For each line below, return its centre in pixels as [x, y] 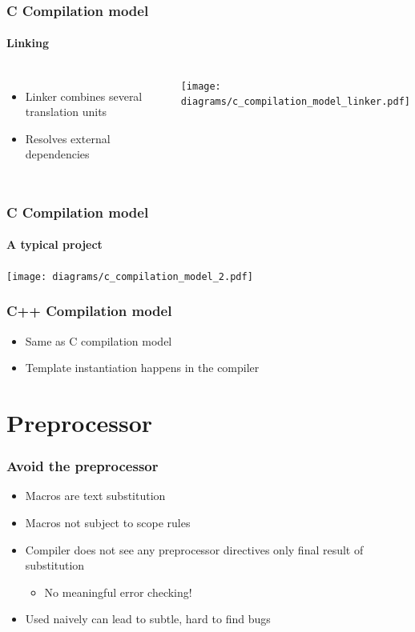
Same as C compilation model [99, 340]
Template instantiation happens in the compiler [142, 368]
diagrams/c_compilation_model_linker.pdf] [296, 102]
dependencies [57, 154]
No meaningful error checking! [118, 592]
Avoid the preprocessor [83, 466]
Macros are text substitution [95, 496]
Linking [28, 43]
